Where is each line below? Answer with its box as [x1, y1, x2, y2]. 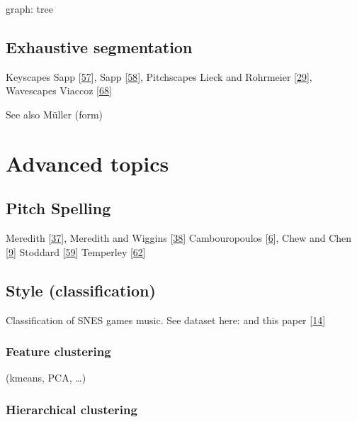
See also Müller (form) [6, 106, 103, 121]
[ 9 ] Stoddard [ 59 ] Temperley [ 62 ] [6, 244, 146, 259]
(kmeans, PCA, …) [6, 370, 86, 385]
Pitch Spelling [6, 197, 111, 219]
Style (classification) [6, 279, 156, 301]
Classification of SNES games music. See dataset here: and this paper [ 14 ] [6, 312, 326, 327]
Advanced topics [6, 148, 169, 177]
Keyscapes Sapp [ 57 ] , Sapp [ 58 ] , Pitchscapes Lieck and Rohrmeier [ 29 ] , [6, 69, 312, 84]
